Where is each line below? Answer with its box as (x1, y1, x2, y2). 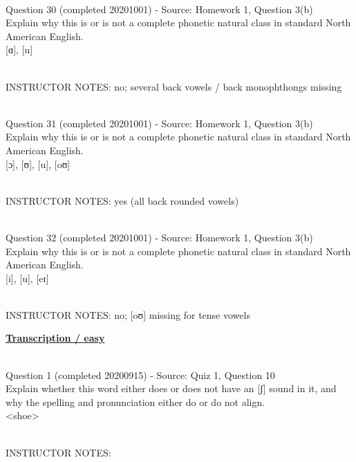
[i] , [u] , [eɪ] (6, 270, 49, 285)
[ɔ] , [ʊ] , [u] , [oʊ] (6, 156, 71, 171)
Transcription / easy (6, 331, 105, 345)
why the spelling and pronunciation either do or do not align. (6, 394, 265, 409)
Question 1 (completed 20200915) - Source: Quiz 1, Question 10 (6, 367, 275, 382)
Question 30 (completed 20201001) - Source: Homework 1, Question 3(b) (6, 1, 313, 16)
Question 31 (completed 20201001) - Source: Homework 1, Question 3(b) (6, 115, 313, 130)
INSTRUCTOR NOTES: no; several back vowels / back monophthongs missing (6, 79, 342, 93)
